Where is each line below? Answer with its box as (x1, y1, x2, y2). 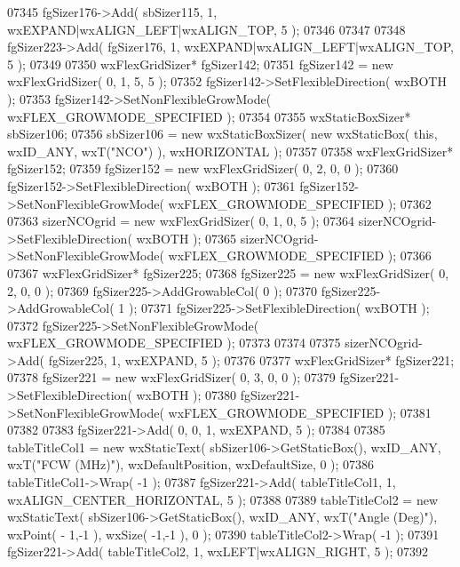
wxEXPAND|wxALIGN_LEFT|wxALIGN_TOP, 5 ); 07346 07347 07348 (7, 20, 406, 38)
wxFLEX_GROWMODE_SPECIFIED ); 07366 (168, 246, 432, 265)
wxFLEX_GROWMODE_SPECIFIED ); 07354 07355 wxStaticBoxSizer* (7, 107, 411, 125)
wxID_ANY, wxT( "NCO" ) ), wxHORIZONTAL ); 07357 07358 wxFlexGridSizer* (7, 141, 454, 160)
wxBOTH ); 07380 (136, 386, 237, 404)
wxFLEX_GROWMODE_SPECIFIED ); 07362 (168, 194, 432, 212)
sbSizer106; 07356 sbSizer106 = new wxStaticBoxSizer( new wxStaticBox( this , (7, 124, 438, 143)
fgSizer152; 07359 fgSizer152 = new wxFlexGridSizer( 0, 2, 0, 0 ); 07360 (7, 159, 399, 178)
